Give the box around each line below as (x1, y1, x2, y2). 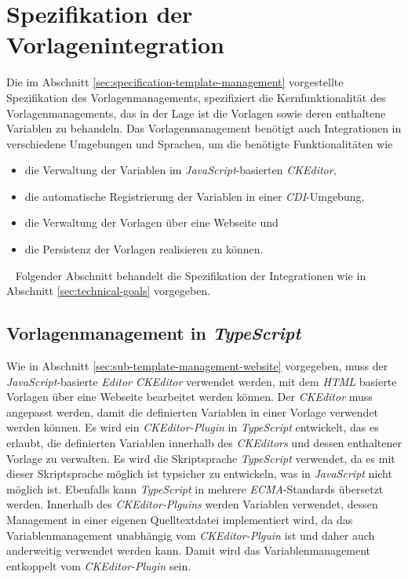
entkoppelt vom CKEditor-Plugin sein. (6, 557, 191, 574)
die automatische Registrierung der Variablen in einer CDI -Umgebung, (24, 188, 365, 204)
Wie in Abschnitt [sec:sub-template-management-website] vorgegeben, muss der (6, 358, 388, 374)
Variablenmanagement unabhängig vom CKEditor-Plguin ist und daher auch (6, 526, 375, 543)
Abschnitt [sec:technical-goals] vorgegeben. (6, 282, 211, 299)
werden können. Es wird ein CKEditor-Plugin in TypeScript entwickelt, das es (6, 419, 379, 435)
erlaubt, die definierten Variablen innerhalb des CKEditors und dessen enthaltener (6, 435, 402, 451)
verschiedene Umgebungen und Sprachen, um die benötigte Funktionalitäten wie (6, 135, 393, 151)
